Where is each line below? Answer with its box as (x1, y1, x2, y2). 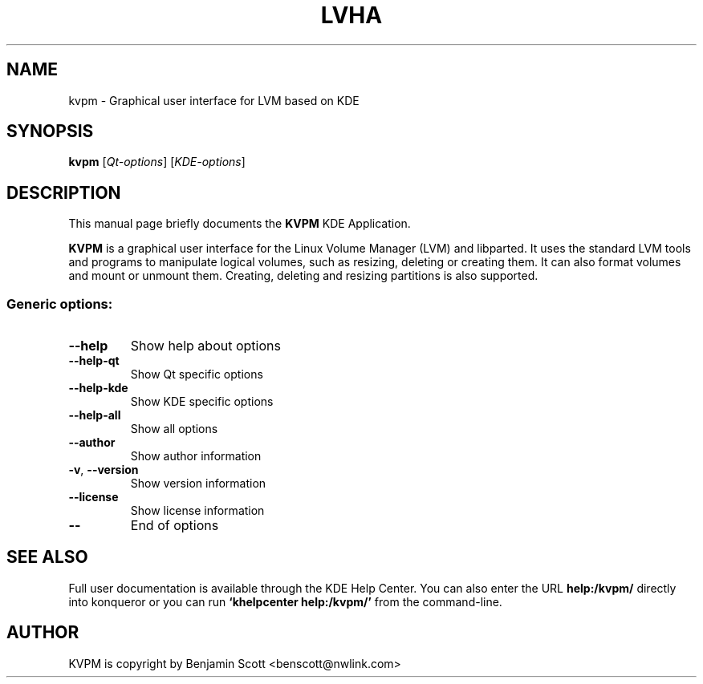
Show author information (130, 449, 262, 463)
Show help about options (130, 338, 281, 354)
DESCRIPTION (6, 182, 121, 203)
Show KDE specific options (130, 395, 274, 409)
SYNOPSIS (6, 121, 94, 142)
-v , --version (68, 463, 139, 477)
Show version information (130, 476, 266, 491)
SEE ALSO (6, 547, 88, 568)
